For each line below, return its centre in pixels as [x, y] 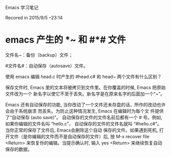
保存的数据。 [19, 149]
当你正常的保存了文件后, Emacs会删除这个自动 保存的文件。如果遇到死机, [82, 130]
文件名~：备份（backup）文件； [39, 55]
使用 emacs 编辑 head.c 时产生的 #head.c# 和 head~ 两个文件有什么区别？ [83, 76]
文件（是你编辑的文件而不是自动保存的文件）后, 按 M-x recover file [79, 136]
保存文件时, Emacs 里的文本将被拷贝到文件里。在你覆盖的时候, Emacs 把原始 [85, 87]
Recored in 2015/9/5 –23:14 [34, 18]
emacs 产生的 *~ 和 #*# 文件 [66, 40]
